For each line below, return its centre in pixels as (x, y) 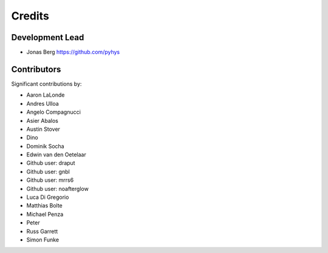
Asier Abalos (43, 120)
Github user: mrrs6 (50, 180)
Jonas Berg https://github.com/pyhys (73, 52)
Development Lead (48, 37)
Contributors (36, 69)
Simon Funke (43, 240)
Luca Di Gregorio (48, 197)
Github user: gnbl (48, 172)
